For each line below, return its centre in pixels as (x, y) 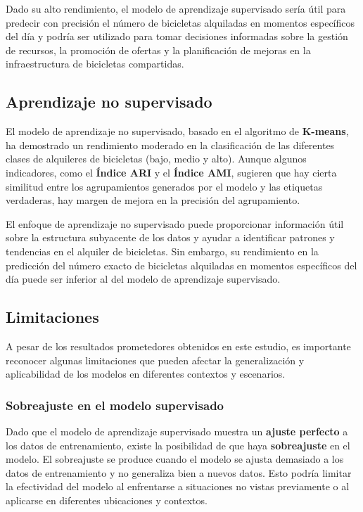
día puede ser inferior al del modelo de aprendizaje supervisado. (143, 279)
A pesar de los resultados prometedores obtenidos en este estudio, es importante (178, 346)
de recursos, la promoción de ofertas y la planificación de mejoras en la (158, 50)
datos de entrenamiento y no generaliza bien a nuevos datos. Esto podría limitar (179, 472)
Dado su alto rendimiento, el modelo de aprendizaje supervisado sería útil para (176, 8)
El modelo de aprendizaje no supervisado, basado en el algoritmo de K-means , (177, 131)
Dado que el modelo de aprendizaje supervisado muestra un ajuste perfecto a (177, 431)
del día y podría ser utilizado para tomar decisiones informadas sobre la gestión (177, 36)
